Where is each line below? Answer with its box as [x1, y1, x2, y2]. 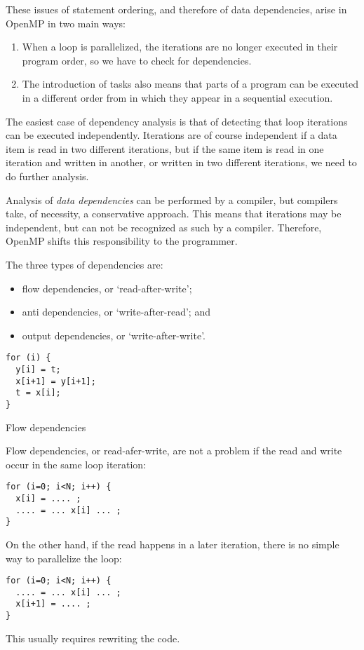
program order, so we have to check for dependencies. [22, 53, 252, 67]
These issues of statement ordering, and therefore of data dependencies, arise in [6, 2, 347, 16]
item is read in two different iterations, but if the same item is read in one [6, 141, 324, 156]
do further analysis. [6, 168, 89, 183]
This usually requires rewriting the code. [6, 630, 180, 645]
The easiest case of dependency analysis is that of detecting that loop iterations [6, 114, 348, 128]
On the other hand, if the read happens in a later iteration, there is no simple [6, 536, 339, 551]
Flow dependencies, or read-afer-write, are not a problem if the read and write [6, 443, 342, 458]
